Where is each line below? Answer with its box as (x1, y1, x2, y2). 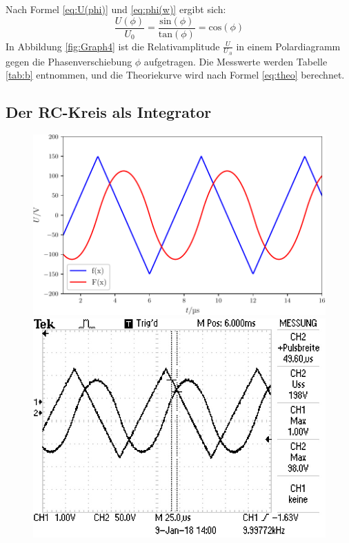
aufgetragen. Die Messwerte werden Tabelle (143, 54, 328, 68)
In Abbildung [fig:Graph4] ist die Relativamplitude (6, 39, 220, 53)
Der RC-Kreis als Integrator (6, 101, 212, 123)
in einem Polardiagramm (236, 39, 341, 53)
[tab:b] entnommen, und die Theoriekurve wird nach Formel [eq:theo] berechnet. (6, 68, 345, 82)
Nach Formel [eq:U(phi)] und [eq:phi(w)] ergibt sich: (6, 2, 226, 16)
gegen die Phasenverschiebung (6, 54, 132, 68)
